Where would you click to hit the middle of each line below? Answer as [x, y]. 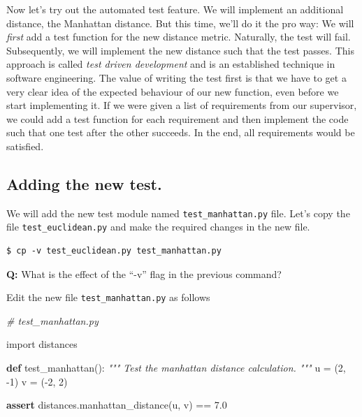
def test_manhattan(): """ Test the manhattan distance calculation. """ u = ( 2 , [176, 368]
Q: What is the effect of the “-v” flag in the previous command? [144, 273]
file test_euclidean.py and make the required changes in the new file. [158, 227]
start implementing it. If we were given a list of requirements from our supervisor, [182, 105]
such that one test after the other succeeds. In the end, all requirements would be [181, 132]
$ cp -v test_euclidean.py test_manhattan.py [114, 251]
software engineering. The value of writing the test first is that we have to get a [176, 77]
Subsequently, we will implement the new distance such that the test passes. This [180, 50]
